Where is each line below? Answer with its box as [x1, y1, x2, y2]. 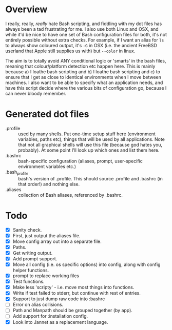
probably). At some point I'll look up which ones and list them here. [18, 147, 160, 153]
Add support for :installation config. [12, 313, 88, 319]
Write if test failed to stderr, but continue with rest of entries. [12, 290, 141, 296]
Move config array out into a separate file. [12, 238, 102, 244]
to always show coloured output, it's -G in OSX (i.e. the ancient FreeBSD [5, 42, 158, 48]
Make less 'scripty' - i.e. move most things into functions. [12, 284, 135, 291]
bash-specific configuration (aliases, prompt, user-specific [18, 158, 143, 164]
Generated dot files [5, 109, 89, 120]
